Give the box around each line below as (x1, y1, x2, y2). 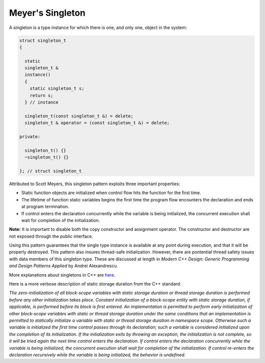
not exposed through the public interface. (9, 233, 93, 239)
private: (19, 134, 41, 140)
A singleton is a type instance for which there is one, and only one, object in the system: (9, 25, 187, 30)
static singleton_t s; (29, 86, 84, 91)
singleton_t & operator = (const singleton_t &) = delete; (25, 120, 170, 126)
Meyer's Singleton (9, 7, 86, 18)
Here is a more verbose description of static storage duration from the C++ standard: (9, 281, 182, 287)
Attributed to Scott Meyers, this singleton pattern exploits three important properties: (9, 181, 181, 187)
